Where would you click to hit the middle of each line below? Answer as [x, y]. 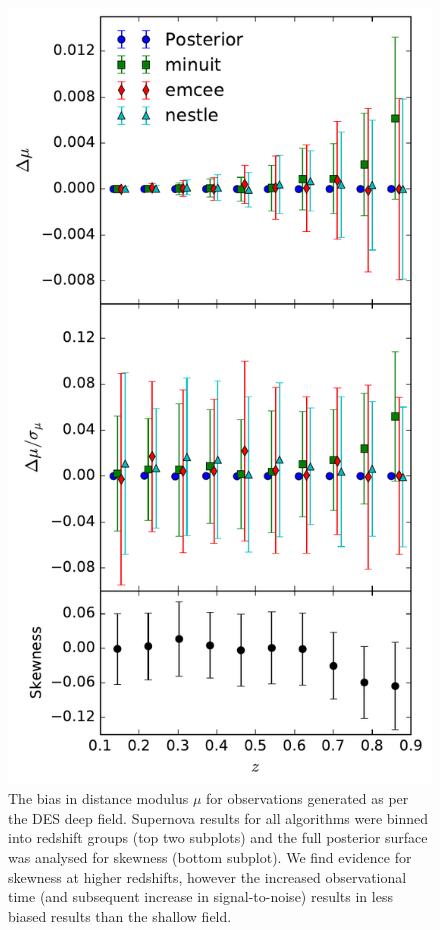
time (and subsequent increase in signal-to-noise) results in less [200, 896]
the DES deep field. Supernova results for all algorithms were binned [218, 817]
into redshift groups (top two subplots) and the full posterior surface [218, 837]
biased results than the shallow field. [120, 915]
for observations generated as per [307, 798]
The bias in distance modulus [98, 798]
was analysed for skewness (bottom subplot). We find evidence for [210, 857]
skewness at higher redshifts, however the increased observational [207, 876]
